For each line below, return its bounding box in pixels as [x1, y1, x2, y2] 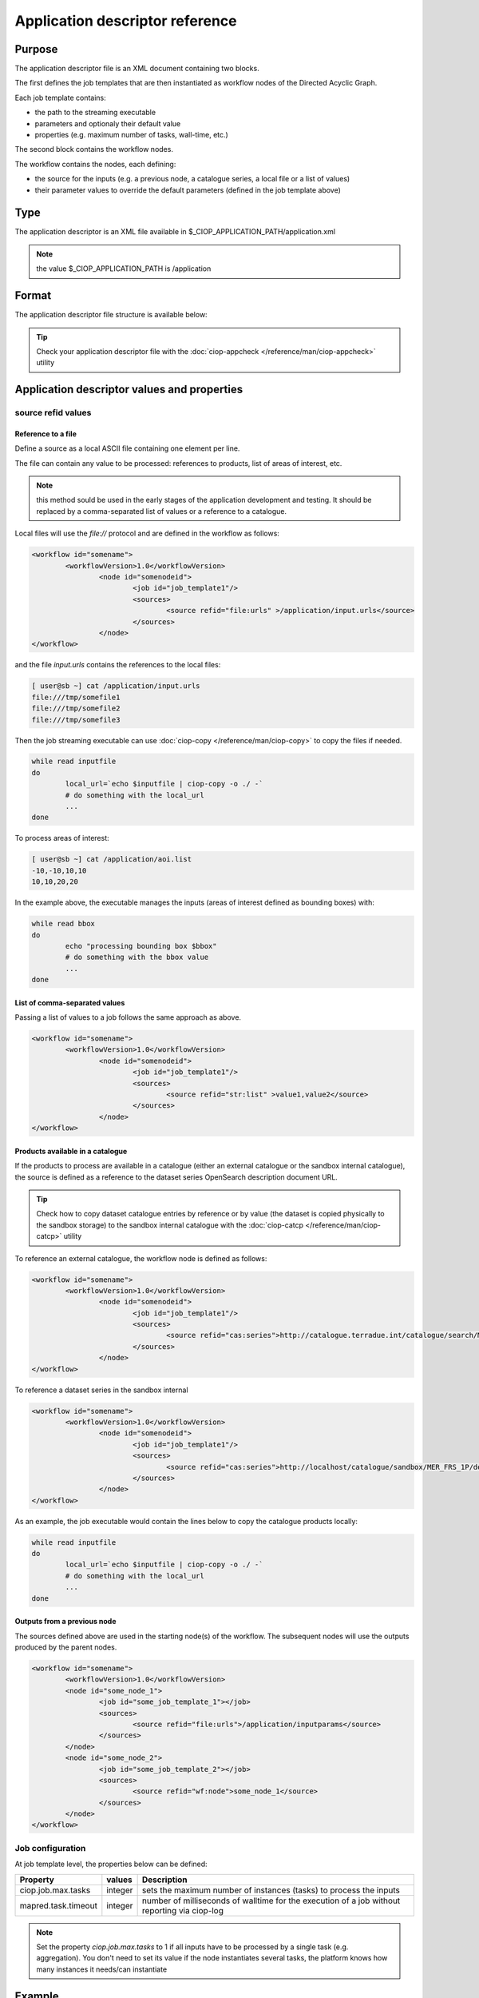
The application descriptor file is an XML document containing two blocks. [14, 64, 259, 74]
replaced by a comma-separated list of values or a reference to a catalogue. [36, 506, 287, 515]
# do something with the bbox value [65, 953, 209, 962]
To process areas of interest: [14, 834, 109, 843]
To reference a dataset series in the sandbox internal [14, 1385, 188, 1395]
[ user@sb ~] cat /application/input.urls [31, 682, 200, 691]
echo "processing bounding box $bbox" [65, 941, 217, 950]
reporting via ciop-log [141, 1904, 224, 1916]
